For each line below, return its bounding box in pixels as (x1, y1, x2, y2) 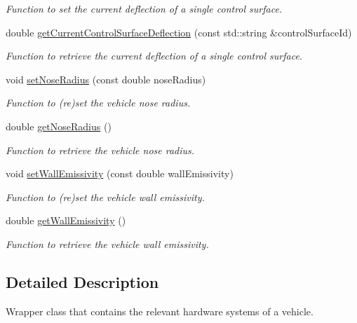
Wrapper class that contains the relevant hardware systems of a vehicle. (6, 303, 314, 318)
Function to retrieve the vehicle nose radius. (6, 142, 195, 157)
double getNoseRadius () (6, 118, 112, 133)
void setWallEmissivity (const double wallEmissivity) (6, 166, 234, 181)
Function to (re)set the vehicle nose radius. (6, 95, 191, 110)
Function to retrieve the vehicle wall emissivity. (6, 236, 209, 251)
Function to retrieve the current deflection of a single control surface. (6, 48, 303, 63)
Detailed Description (6, 270, 159, 292)
